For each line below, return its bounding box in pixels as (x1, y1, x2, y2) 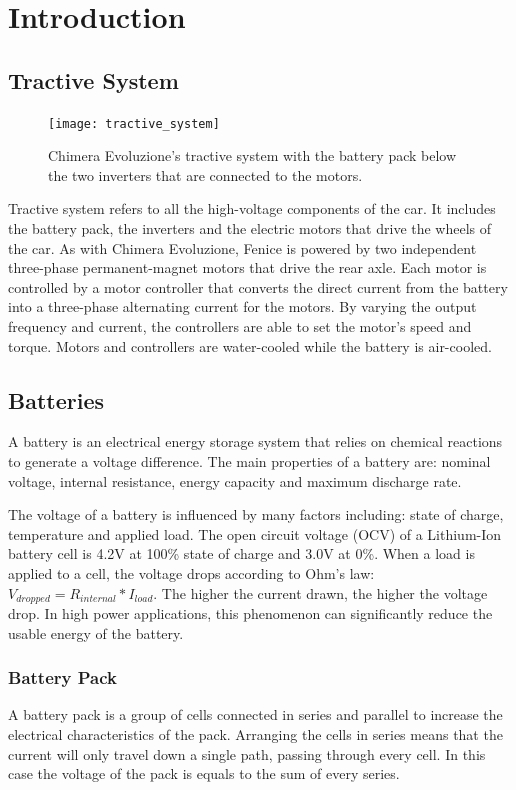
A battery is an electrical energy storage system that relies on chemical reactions (8, 431, 503, 452)
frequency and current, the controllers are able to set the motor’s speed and (8, 315, 472, 336)
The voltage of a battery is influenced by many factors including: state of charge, (8, 504, 504, 525)
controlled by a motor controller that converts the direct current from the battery (8, 276, 508, 297)
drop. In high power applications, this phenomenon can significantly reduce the (8, 602, 493, 623)
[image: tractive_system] (48, 116, 220, 131)
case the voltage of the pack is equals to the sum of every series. (8, 763, 400, 784)
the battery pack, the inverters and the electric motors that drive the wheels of (8, 218, 492, 239)
